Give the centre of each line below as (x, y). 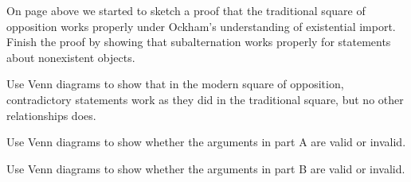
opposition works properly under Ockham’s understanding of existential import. (201, 26)
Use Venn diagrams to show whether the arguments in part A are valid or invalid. (206, 142)
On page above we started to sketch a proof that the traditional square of (186, 10)
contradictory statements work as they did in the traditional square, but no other (205, 99)
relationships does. (51, 115)
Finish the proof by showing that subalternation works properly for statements (199, 42)
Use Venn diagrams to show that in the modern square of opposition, (175, 84)
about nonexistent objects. (71, 57)
